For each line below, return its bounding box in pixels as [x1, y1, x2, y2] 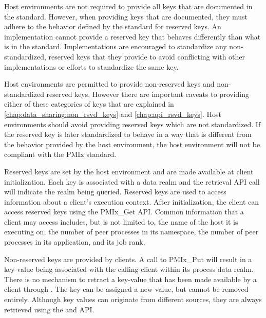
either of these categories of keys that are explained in [4, 98, 174, 109]
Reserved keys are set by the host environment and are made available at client [4, 166, 254, 176]
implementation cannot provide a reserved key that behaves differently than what [4, 31, 261, 42]
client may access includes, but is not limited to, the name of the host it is [4, 216, 238, 227]
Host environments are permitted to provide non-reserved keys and [4, 78, 215, 89]
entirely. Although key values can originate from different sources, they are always [4, 294, 262, 305]
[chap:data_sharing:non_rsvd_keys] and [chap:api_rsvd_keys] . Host [4, 108, 222, 119]
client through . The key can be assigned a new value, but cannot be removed [4, 284, 249, 294]
